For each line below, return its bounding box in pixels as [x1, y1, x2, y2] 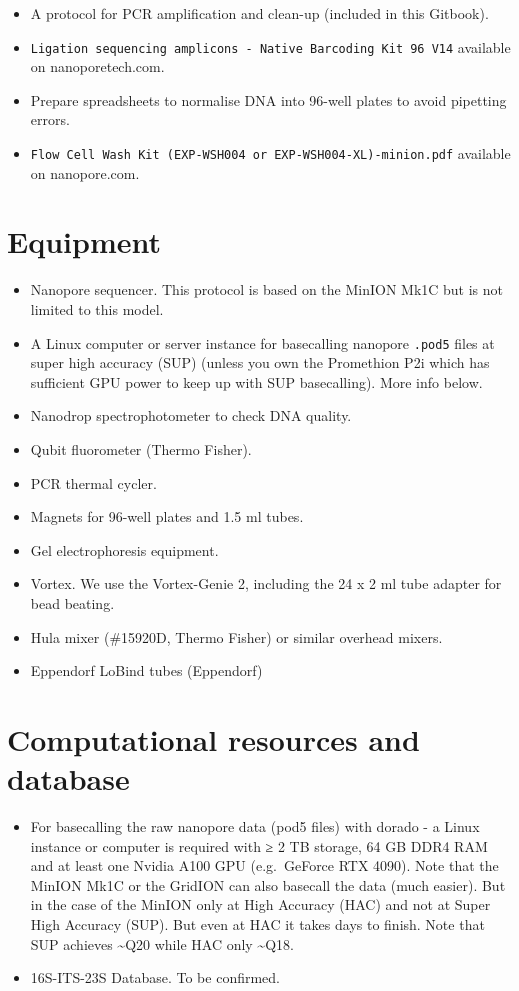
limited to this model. [30, 299, 164, 319]
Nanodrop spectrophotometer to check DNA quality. [30, 405, 352, 426]
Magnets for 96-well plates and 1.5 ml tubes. [30, 506, 304, 527]
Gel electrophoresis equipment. [30, 539, 219, 560]
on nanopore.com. [30, 162, 140, 183]
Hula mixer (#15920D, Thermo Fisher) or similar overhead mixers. [30, 626, 443, 647]
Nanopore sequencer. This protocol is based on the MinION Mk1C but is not [30, 279, 504, 300]
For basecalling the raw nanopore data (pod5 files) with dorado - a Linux [30, 816, 480, 837]
